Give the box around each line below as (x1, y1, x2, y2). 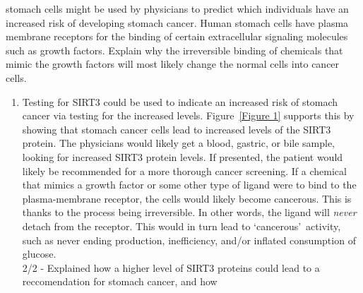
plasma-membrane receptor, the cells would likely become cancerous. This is (22, 191, 352, 205)
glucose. (22, 246, 56, 261)
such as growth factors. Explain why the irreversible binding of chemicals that (6, 42, 343, 57)
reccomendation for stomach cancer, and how (22, 274, 218, 289)
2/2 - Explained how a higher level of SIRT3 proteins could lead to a (22, 260, 320, 275)
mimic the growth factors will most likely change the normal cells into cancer (6, 56, 340, 71)
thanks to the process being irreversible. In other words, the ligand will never (22, 205, 357, 220)
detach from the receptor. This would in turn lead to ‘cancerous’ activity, (22, 218, 341, 233)
